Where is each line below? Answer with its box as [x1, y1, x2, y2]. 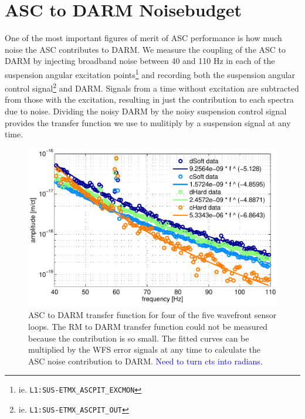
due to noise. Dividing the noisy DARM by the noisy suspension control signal [5, 105, 287, 117]
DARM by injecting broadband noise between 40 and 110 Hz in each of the [5, 55, 275, 67]
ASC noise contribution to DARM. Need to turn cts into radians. [28, 354, 263, 367]
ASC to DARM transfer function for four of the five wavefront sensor [28, 309, 277, 321]
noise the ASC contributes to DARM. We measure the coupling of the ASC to [5, 43, 286, 55]
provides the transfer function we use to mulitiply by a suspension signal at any [5, 116, 291, 129]
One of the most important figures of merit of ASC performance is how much [5, 32, 282, 44]
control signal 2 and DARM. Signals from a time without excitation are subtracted [5, 80, 299, 94]
